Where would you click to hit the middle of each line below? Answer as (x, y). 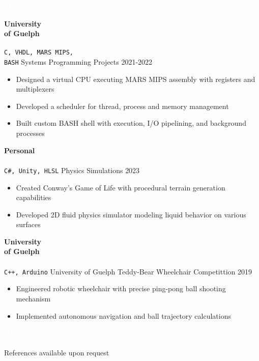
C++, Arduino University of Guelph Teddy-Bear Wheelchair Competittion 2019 (128, 271)
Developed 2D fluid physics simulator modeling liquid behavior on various (131, 214)
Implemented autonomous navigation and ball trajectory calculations (124, 315)
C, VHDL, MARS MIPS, (39, 53)
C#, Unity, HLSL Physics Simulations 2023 (72, 170)
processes (30, 133)
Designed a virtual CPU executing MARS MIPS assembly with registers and (136, 79)
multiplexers (35, 89)
